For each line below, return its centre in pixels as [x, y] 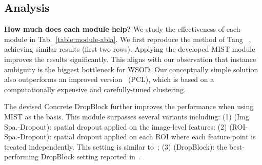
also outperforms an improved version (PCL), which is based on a [109, 79]
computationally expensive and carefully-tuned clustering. [95, 89]
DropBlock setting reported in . [91, 157]
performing [21, 157]
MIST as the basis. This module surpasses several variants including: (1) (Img [127, 116]
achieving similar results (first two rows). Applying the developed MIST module [130, 49]
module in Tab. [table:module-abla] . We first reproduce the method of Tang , [128, 39]
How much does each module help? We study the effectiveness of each [122, 29]
